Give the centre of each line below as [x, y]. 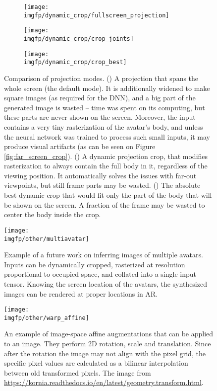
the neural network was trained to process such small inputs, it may [107, 136]
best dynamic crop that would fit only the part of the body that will [108, 195]
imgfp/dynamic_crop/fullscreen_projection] [97, 15]
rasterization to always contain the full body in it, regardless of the [106, 166]
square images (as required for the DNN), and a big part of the [100, 98]
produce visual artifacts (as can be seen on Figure [80, 146]
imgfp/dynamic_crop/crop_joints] [79, 39]
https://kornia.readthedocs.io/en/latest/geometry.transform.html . [104, 382]
